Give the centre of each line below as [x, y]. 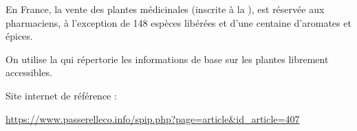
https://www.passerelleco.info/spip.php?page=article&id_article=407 [153, 118]
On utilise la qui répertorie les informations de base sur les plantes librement [167, 59]
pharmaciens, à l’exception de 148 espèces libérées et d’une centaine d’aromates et [178, 22]
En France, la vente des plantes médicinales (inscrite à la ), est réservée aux [165, 9]
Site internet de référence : [61, 95]
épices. [19, 36]
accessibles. [29, 72]
